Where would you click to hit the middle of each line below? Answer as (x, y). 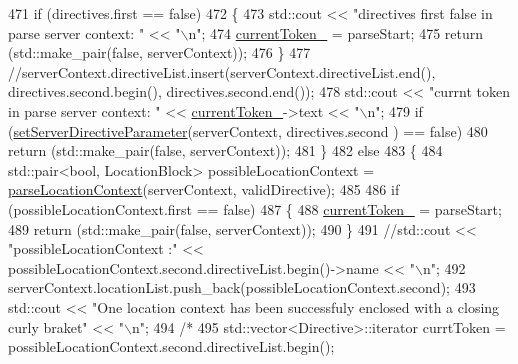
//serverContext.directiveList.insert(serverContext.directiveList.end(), (222, 71)
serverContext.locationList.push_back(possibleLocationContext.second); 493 (242, 287)
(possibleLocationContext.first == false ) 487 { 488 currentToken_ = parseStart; (255, 208)
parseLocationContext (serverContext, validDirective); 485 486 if (204, 189)
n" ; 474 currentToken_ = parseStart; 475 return (336, 32)
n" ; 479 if (395, 110)
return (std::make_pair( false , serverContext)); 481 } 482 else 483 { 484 (225, 150)
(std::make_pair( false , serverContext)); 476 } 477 (159, 52)
